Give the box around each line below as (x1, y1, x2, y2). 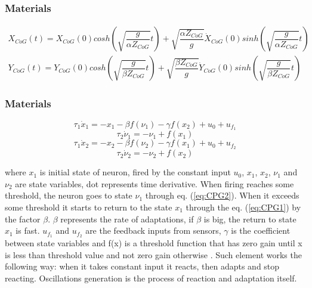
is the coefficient (231, 224, 291, 237)
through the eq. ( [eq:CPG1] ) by (186, 201, 301, 213)
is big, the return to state (203, 212, 296, 225)
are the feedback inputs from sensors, (85, 224, 221, 237)
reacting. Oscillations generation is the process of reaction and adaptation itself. (5, 271, 297, 284)
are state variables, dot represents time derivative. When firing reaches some (15, 177, 294, 190)
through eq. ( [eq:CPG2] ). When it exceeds (145, 189, 299, 202)
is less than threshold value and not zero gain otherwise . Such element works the (5, 248, 302, 261)
